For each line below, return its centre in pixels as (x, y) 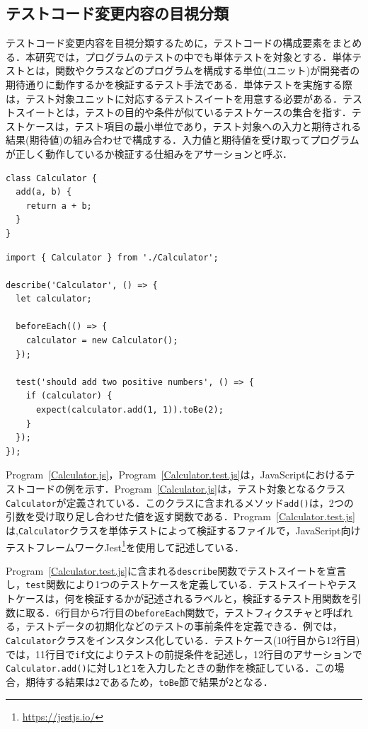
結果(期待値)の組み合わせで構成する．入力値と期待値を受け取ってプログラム (183, 140)
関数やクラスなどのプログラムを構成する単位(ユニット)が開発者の (207, 70)
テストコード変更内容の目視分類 (117, 13)
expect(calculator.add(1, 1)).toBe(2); (130, 410)
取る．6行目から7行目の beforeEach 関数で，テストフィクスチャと (174, 612)
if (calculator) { (69, 396)
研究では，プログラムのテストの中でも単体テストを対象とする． (184, 56)
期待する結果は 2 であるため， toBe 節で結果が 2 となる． (149, 681)
